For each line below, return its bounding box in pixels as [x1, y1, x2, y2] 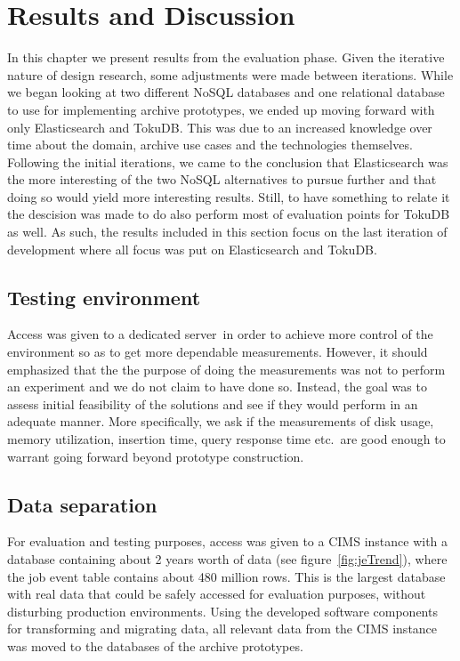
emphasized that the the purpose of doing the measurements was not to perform [7, 359, 446, 378]
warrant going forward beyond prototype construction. [7, 447, 304, 465]
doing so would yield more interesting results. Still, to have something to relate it [7, 187, 450, 206]
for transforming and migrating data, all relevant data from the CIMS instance [7, 619, 438, 638]
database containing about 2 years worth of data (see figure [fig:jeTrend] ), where [7, 550, 448, 568]
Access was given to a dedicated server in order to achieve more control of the [7, 325, 433, 343]
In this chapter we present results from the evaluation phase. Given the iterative [7, 48, 445, 67]
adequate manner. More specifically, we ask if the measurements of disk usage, [7, 412, 434, 431]
